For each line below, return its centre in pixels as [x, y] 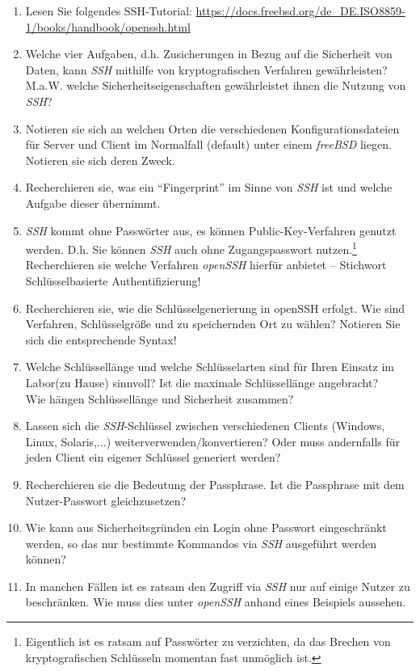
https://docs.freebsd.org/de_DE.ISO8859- [300, 11]
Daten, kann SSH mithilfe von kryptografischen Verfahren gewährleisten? [206, 69]
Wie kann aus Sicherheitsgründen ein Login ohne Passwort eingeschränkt [206, 528]
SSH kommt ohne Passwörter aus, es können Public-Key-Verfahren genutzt [211, 230]
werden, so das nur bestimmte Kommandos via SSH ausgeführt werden [201, 543]
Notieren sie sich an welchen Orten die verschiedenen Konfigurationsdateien [212, 128]
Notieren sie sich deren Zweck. [100, 160]
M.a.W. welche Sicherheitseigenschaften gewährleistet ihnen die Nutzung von [216, 85]
